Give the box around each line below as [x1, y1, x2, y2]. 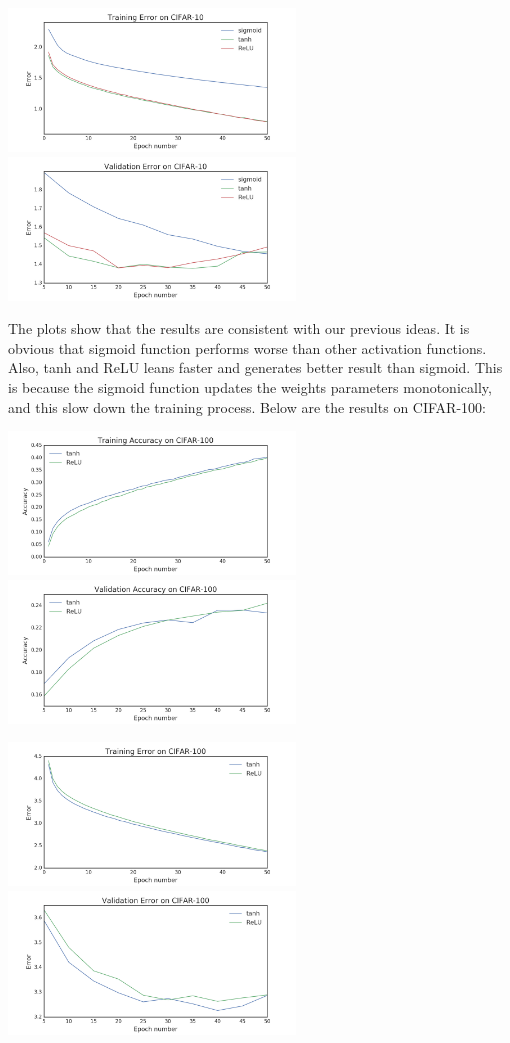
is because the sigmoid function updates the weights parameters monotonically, [8, 376, 492, 397]
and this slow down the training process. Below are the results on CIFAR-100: [8, 396, 486, 417]
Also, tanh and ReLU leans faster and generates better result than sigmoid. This [8, 357, 503, 378]
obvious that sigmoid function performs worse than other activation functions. [8, 337, 487, 358]
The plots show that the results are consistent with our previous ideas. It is [8, 318, 470, 339]
